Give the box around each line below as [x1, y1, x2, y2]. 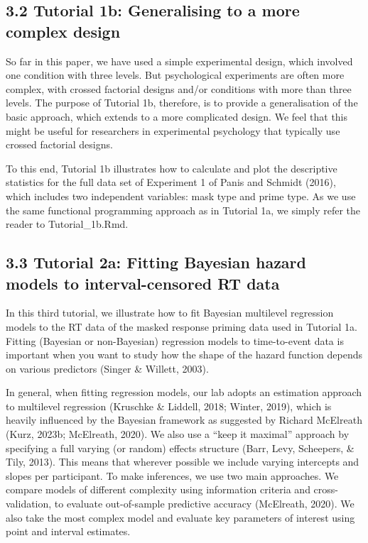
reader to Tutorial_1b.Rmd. [6, 216, 129, 231]
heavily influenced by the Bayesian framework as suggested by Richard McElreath [6, 412, 362, 427]
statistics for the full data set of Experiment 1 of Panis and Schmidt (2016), [6, 175, 336, 190]
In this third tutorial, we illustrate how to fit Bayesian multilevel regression [6, 305, 334, 320]
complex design [6, 20, 121, 42]
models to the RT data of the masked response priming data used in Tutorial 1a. [6, 319, 357, 334]
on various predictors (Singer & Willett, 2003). [6, 361, 209, 375]
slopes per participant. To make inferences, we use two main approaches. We [6, 468, 339, 483]
